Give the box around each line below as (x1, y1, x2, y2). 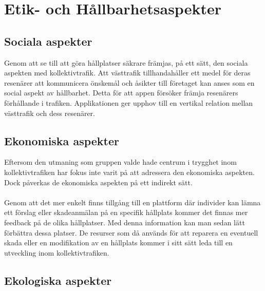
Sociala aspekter (4, 33, 92, 49)
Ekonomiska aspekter (4, 132, 119, 148)
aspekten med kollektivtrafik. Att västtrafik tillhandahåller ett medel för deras (4, 67, 251, 78)
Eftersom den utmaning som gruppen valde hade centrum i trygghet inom (4, 157, 237, 167)
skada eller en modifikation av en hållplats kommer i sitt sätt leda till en (4, 237, 233, 248)
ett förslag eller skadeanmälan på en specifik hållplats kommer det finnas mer (4, 207, 248, 218)
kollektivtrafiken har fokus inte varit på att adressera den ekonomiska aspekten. (4, 166, 255, 177)
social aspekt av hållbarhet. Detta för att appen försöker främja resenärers (4, 87, 238, 98)
